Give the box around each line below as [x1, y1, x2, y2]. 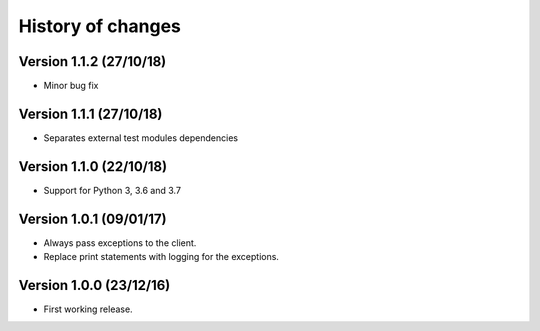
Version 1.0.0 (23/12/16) [18, 276, 171, 294]
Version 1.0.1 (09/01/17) [18, 210, 167, 227]
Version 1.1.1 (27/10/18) [18, 105, 163, 122]
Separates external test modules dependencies [43, 131, 239, 144]
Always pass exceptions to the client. [43, 236, 197, 249]
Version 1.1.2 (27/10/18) [18, 53, 167, 70]
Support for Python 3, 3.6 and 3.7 [43, 184, 182, 196]
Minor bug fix [43, 80, 99, 92]
